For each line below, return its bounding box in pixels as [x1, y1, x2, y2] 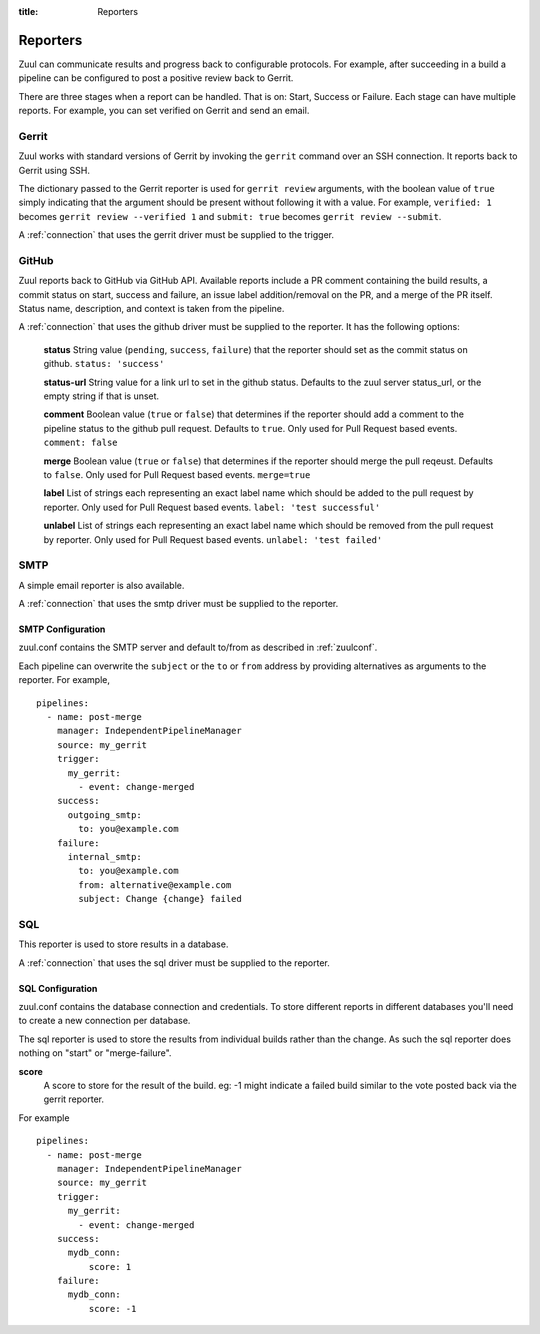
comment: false [43, 437, 119, 449]
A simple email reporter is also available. [18, 579, 185, 591]
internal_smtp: [67, 851, 142, 862]
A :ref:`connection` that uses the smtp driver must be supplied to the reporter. [18, 598, 339, 610]
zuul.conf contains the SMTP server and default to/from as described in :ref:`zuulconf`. [18, 641, 378, 654]
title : [18, 6, 39, 17]
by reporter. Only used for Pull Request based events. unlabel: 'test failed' [43, 533, 383, 545]
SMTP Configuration [18, 623, 106, 635]
